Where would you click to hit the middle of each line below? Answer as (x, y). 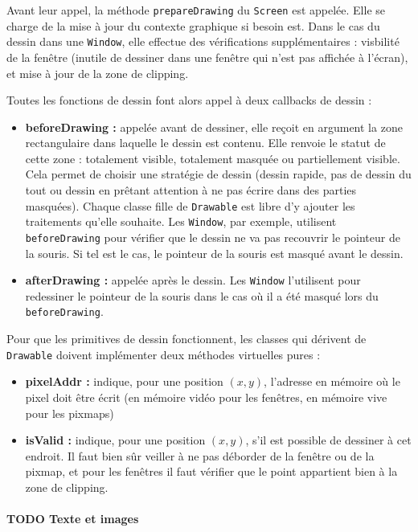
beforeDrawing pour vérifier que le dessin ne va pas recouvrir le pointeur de (213, 237)
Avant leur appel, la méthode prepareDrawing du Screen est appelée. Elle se (196, 10)
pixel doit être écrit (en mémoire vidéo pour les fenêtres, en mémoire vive (206, 397)
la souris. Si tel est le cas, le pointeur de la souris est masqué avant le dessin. (214, 253)
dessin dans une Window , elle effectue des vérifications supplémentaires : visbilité (203, 41)
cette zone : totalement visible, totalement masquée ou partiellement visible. (213, 158)
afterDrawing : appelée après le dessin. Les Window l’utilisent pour (193, 280)
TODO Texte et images (73, 519)
